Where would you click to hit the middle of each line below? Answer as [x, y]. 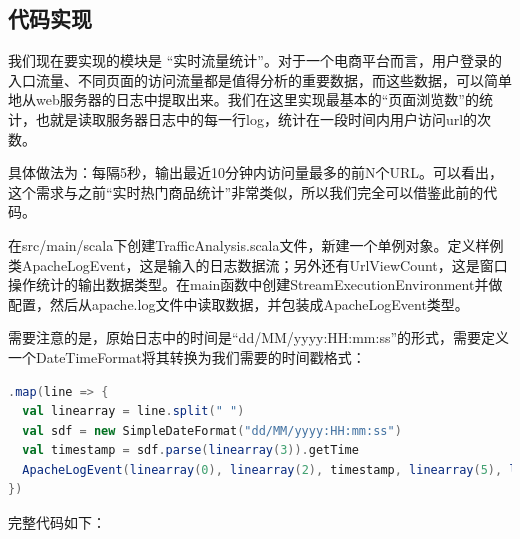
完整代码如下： [57, 522]
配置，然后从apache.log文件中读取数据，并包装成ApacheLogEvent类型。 [238, 303]
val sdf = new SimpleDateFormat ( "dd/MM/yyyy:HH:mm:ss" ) [212, 430]
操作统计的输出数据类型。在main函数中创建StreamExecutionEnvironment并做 [255, 284]
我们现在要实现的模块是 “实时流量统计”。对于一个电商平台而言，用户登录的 [255, 60]
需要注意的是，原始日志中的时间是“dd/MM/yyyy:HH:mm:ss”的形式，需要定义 [259, 337]
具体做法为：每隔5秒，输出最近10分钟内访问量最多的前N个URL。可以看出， [256, 172]
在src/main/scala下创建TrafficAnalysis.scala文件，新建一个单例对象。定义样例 [256, 244]
